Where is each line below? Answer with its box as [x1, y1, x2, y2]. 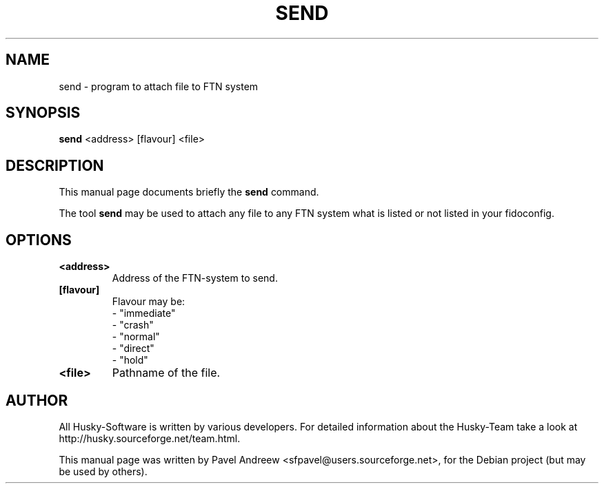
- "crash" [112, 319, 154, 331]
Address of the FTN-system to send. [112, 272, 278, 284]
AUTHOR [6, 391, 68, 409]
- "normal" [112, 331, 160, 343]
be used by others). [59, 465, 148, 477]
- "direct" [112, 342, 154, 355]
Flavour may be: [112, 295, 185, 308]
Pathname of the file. [112, 366, 221, 380]
